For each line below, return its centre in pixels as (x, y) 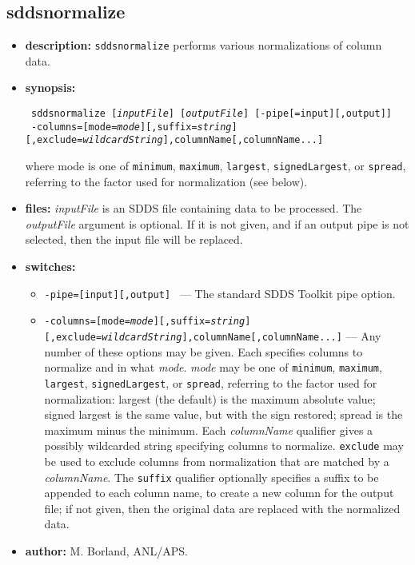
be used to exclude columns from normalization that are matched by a (217, 461)
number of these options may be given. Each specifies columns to (204, 351)
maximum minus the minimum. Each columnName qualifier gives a (209, 430)
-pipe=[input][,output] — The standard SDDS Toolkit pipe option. (220, 293)
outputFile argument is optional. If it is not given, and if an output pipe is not (217, 223)
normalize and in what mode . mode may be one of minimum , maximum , (213, 367)
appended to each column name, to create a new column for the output (219, 493)
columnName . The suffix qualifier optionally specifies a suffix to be (211, 477)
